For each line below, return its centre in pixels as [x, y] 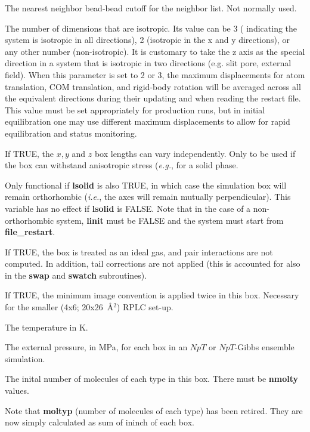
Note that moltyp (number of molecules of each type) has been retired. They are [154, 410]
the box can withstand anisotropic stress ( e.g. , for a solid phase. [122, 165]
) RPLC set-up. [145, 307]
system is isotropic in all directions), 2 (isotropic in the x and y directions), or [147, 40]
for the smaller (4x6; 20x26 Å [59, 307]
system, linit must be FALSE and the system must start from [170, 220]
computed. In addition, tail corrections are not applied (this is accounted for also [153, 263]
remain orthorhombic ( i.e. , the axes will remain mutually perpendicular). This [148, 197]
